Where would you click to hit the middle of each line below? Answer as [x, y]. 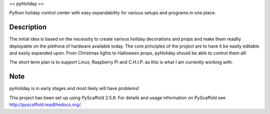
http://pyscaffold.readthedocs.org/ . [45, 104]
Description [28, 27]
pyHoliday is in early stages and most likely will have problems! [74, 88]
